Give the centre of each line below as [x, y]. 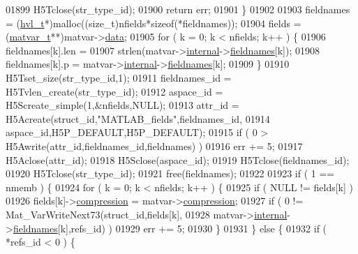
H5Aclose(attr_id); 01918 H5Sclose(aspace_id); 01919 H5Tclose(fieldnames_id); [178, 159]
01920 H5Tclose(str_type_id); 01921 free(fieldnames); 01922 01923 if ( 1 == [170, 173]
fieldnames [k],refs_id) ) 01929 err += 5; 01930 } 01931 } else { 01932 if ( [170, 228]
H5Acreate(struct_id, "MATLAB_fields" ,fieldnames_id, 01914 [138, 118]
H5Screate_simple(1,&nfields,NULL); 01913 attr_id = [122, 105]
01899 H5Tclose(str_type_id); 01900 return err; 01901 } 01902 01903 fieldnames [178, 9]
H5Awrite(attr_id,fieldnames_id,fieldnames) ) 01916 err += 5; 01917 [154, 145]
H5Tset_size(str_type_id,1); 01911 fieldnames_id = [119, 77]
